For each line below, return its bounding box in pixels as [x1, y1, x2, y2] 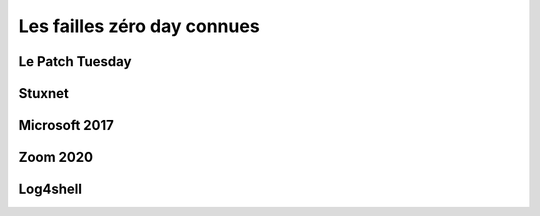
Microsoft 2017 [18, 117, 115, 134]
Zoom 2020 [18, 149, 94, 166]
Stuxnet [18, 85, 69, 102]
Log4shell [18, 181, 82, 198]
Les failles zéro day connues [18, 15, 260, 37]
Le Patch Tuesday [18, 53, 132, 70]
